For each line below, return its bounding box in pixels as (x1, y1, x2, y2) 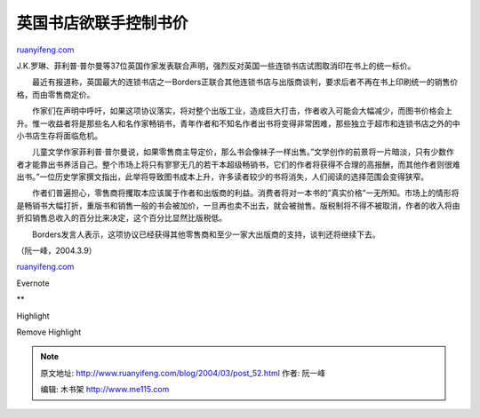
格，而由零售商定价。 (16, 89, 95, 99)
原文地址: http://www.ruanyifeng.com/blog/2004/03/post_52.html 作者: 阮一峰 (40, 367, 326, 378)
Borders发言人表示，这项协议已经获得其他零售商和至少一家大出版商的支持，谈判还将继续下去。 (31, 229, 380, 240)
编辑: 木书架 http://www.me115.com (40, 384, 170, 395)
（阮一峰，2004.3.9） (16, 245, 97, 256)
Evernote (16, 278, 50, 288)
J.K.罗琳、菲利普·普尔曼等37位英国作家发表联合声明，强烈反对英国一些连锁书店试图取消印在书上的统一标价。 (16, 60, 416, 71)
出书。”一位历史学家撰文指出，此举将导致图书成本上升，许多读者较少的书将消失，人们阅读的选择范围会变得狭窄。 (16, 171, 429, 182)
